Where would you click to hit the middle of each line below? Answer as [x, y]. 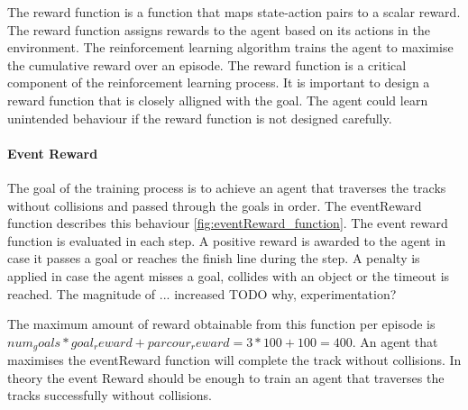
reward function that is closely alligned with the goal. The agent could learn [218, 100]
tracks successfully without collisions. [110, 395]
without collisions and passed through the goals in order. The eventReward [215, 205]
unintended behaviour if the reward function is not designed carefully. [200, 118]
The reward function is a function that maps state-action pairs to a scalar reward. [234, 12]
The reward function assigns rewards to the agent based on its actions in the [219, 29]
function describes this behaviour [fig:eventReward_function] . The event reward [228, 223]
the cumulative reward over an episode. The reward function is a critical [207, 64]
